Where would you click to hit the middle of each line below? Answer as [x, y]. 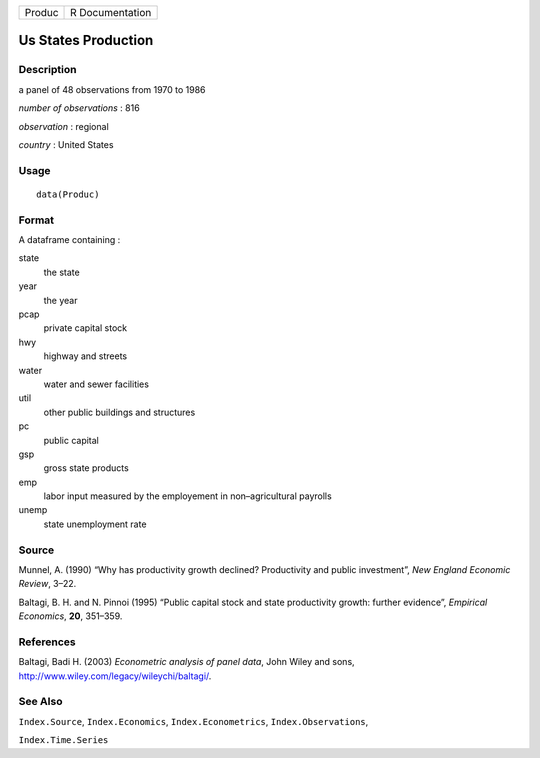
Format [36, 220]
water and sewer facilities [96, 384]
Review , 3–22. [47, 584]
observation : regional [63, 126]
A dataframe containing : [69, 240]
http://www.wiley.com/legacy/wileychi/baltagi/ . [115, 676]
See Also [40, 702]
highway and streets [85, 356]
